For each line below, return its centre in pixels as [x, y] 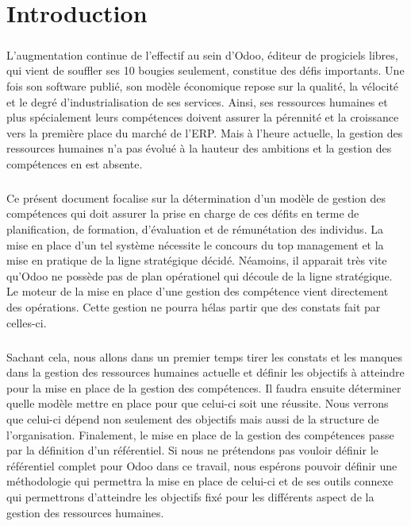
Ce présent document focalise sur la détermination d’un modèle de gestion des [196, 197]
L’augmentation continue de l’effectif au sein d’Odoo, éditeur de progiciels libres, [202, 54]
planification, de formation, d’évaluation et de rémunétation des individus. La [195, 229]
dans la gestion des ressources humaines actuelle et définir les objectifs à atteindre [205, 372]
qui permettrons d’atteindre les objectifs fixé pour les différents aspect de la [190, 496]
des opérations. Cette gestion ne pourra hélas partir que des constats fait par [194, 307]
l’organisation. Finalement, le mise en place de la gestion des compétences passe [200, 434]
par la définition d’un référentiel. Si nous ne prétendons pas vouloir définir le [192, 450]
